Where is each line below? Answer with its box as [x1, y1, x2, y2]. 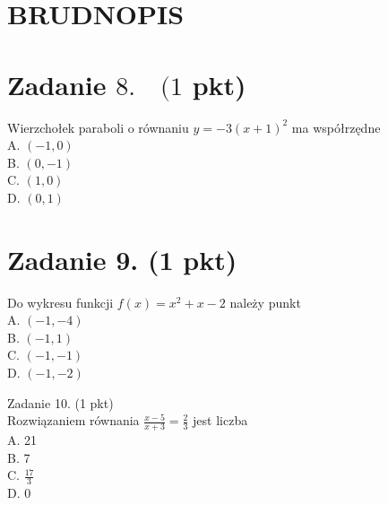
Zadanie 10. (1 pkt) [7, 393, 114, 412]
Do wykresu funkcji [7, 292, 114, 311]
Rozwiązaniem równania [7, 411, 140, 430]
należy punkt [229, 292, 301, 311]
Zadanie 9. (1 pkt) [7, 240, 237, 277]
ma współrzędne [291, 118, 381, 136]
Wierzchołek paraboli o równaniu [7, 118, 189, 136]
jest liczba [193, 411, 248, 430]
